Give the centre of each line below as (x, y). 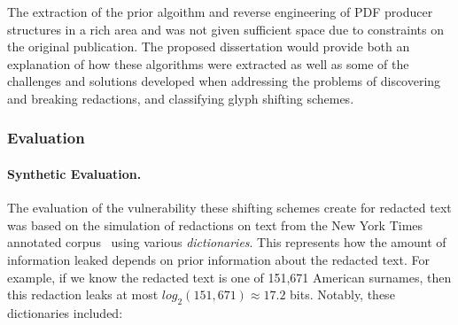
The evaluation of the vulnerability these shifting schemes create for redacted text (229, 208)
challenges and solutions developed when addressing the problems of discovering (224, 81)
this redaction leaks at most (83, 294)
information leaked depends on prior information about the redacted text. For (218, 259)
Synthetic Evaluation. (74, 174)
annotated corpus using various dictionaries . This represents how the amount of (227, 242)
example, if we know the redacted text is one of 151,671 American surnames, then (229, 277)
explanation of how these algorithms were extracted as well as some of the (208, 63)
